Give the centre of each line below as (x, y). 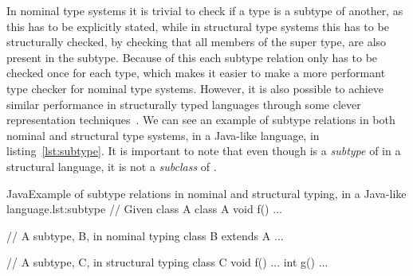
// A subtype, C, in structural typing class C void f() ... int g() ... (167, 262)
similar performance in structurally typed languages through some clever (184, 104)
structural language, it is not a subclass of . (112, 166)
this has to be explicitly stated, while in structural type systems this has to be (198, 26)
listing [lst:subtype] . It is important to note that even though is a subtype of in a (204, 151)
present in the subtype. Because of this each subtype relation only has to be (192, 57)
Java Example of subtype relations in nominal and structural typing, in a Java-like (206, 193)
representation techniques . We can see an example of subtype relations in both (201, 120)
